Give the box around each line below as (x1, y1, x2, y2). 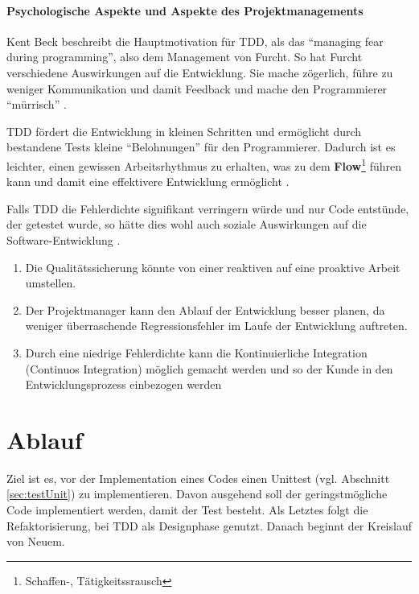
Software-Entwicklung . (6, 231, 121, 248)
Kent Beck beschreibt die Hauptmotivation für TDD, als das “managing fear (6, 32, 384, 49)
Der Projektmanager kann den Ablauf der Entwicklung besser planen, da (25, 301, 385, 318)
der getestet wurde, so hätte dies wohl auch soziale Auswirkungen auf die (6, 216, 367, 233)
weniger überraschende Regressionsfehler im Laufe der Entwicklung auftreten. (25, 317, 408, 334)
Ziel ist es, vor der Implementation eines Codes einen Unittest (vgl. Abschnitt (6, 469, 390, 486)
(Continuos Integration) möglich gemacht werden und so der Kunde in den (25, 360, 393, 377)
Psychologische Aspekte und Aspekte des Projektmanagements (6, 2, 364, 19)
